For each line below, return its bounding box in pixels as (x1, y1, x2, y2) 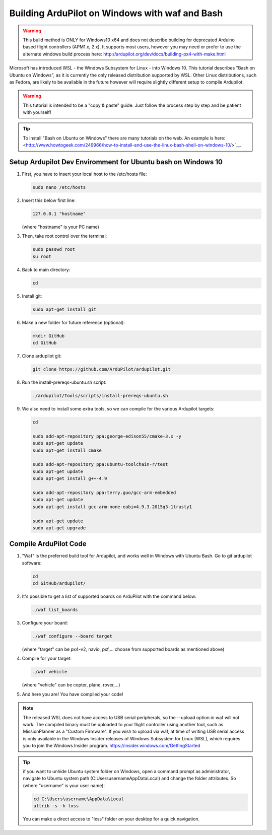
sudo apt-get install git (32, 306, 97, 312)
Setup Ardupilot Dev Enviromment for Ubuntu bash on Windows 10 (9, 158, 223, 166)
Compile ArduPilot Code (9, 539, 87, 548)
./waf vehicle (32, 669, 67, 675)
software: (22, 560, 42, 566)
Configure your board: (22, 620, 68, 626)
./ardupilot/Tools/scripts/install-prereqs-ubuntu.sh (32, 393, 168, 399)
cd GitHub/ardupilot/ (32, 581, 86, 586)
